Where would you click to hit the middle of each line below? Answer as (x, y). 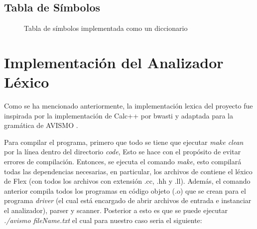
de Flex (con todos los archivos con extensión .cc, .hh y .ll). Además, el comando (127, 181)
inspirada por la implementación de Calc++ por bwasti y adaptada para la (119, 115)
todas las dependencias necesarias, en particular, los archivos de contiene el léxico (128, 171)
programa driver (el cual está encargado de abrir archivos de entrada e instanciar (128, 200)
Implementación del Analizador (114, 62)
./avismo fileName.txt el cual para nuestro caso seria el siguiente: (103, 220)
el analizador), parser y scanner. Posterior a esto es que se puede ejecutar (116, 210)
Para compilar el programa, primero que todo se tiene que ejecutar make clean (124, 142)
